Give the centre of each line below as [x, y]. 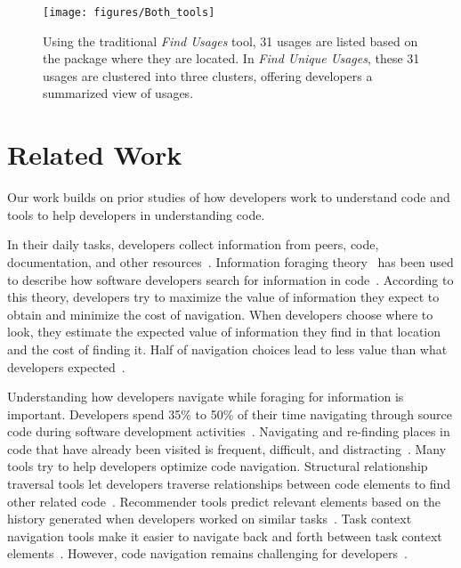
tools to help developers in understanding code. [136, 214]
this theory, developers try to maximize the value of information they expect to [223, 297]
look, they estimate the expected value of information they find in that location [224, 332]
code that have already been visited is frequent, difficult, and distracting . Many [227, 448]
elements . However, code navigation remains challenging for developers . [207, 553]
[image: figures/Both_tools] [129, 12]
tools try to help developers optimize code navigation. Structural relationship [218, 466]
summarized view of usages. [118, 93]
